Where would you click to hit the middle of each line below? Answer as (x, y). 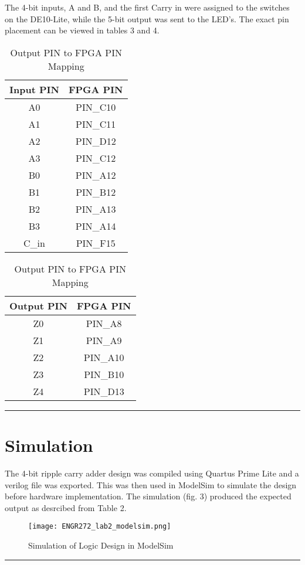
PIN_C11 (96, 124)
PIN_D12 (96, 141)
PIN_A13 (96, 209)
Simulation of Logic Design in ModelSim (101, 545)
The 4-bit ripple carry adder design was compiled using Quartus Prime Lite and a (152, 473)
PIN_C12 (96, 158)
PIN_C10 (96, 107)
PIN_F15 (96, 243)
